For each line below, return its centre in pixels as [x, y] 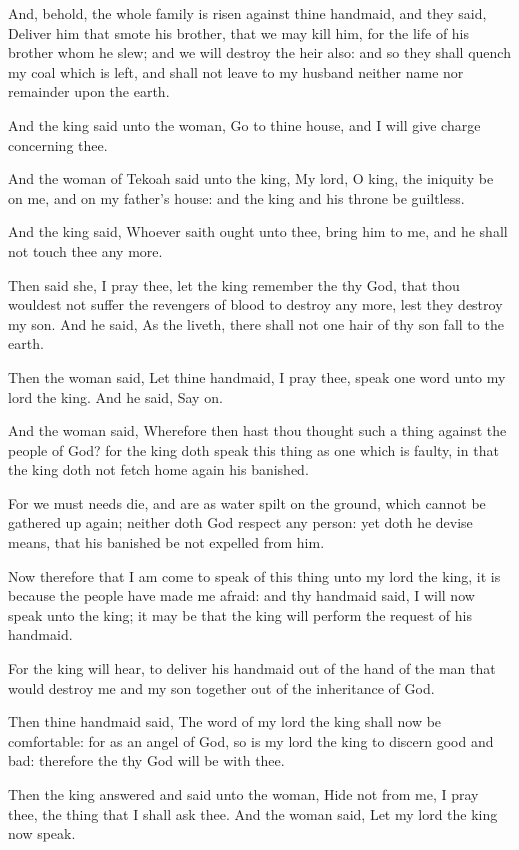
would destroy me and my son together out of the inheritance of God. [221, 687]
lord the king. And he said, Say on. [115, 396]
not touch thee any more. [85, 250]
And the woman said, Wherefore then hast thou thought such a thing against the [257, 430]
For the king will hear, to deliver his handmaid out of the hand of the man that [252, 668]
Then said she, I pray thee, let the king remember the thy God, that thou [234, 284]
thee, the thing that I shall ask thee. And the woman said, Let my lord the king [253, 813]
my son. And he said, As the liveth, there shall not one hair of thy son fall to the [256, 323]
